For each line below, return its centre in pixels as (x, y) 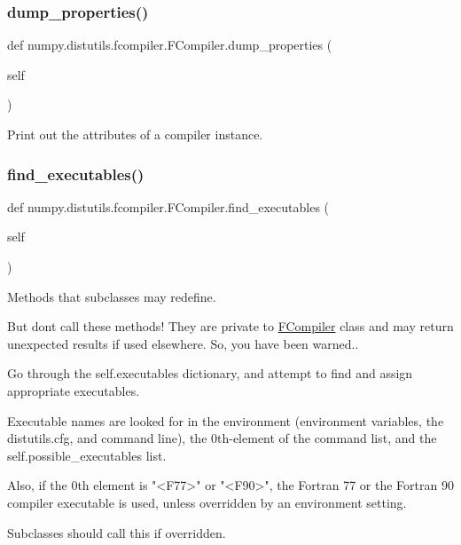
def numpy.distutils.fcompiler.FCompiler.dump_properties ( (170, 45)
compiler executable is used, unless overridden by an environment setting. (207, 502)
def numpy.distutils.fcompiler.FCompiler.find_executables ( (168, 206)
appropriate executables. (74, 390)
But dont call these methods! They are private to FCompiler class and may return (230, 326)
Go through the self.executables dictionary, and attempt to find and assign (210, 373)
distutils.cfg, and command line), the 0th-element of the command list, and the (222, 438)
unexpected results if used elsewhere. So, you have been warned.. (183, 343)
